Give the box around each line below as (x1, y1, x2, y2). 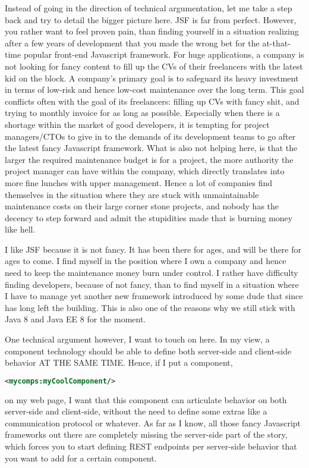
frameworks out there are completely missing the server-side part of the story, (5, 428, 288, 441)
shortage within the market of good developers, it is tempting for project (5, 118, 270, 130)
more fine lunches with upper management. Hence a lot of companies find (5, 176, 273, 189)
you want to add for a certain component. (5, 451, 157, 464)
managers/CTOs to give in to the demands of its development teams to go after (5, 130, 296, 142)
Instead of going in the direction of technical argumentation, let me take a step (5, 2, 292, 14)
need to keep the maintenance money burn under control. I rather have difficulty (5, 266, 298, 279)
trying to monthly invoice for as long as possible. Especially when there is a (5, 106, 280, 119)
